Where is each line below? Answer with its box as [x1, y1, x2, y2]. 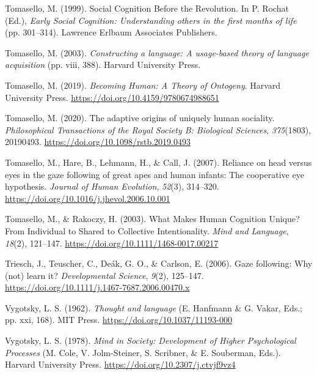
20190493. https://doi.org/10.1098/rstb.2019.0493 [5, 135, 191, 148]
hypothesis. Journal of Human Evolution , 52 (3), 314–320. [5, 180, 219, 193]
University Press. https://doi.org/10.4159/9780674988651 [5, 91, 219, 103]
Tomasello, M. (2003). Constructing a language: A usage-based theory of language [5, 46, 309, 59]
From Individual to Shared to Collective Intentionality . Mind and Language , [5, 224, 289, 237]
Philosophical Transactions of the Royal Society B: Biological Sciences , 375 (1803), [5, 123, 312, 136]
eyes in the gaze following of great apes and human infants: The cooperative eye [5, 168, 304, 180]
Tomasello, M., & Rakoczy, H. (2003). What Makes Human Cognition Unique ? [5, 212, 300, 225]
